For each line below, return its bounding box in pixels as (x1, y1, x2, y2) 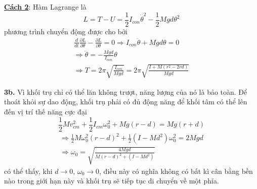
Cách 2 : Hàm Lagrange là (4, 2, 87, 12)
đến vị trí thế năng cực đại (4, 106, 87, 117)
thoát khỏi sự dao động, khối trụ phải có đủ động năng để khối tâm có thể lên (4, 96, 247, 107)
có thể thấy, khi (4, 165, 53, 176)
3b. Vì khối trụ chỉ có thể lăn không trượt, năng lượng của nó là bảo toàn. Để (4, 86, 247, 97)
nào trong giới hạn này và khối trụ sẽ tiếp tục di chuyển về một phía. (4, 175, 219, 186)
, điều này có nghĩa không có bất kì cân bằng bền (99, 165, 253, 176)
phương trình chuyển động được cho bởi (4, 26, 127, 36)
